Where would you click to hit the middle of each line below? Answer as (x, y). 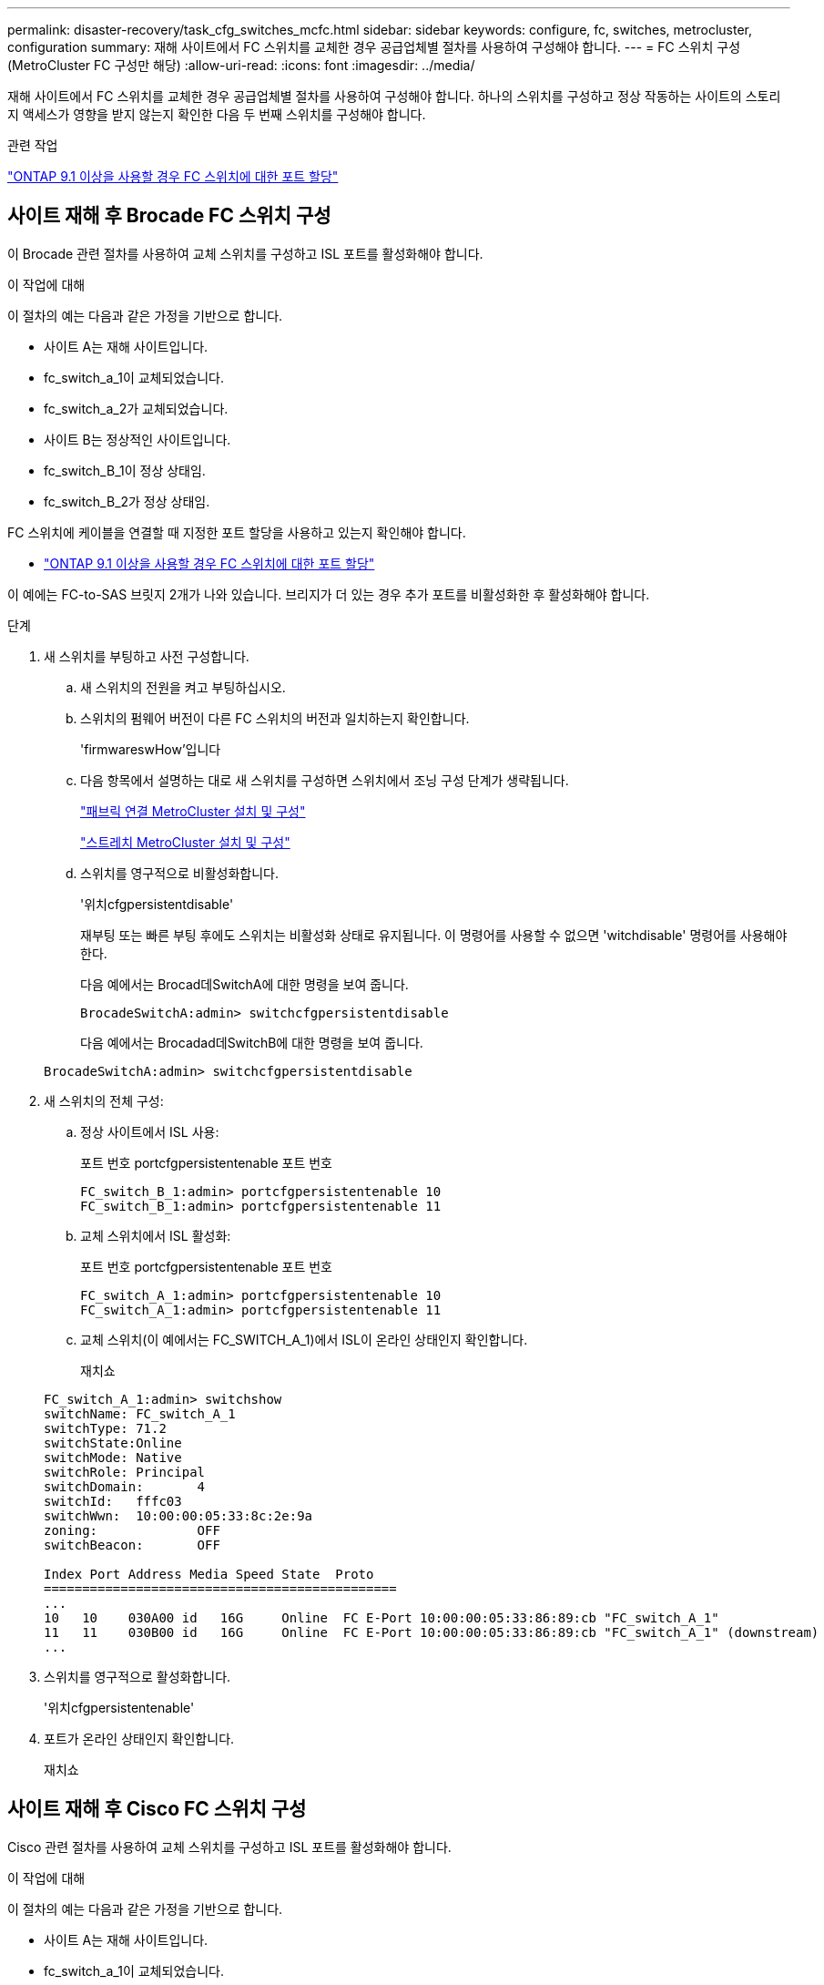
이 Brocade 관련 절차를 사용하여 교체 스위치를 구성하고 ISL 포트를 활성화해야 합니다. (245, 253)
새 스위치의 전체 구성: (104, 1100)
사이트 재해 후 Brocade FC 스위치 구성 (169, 216)
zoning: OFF (132, 1530)
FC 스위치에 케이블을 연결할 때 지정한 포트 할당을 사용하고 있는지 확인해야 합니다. (237, 532)
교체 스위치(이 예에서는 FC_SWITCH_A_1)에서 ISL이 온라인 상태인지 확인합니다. (304, 1339)
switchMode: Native (113, 1457)
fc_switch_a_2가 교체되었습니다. (136, 408)
